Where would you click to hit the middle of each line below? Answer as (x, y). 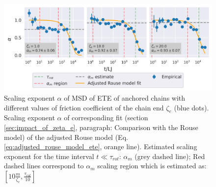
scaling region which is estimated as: (152, 166)
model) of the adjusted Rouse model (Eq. (66, 137)
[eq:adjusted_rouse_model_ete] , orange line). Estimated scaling (101, 147)
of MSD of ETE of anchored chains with (125, 97)
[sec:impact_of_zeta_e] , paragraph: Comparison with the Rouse (101, 127)
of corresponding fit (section (106, 118)
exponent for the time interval (49, 156)
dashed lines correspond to (44, 166)
